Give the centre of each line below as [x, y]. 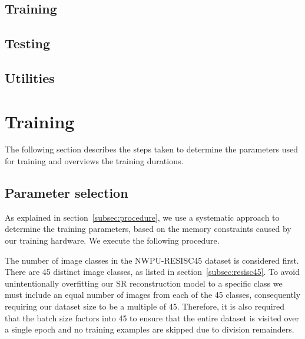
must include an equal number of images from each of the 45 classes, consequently [153, 295]
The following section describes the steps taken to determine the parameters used [152, 149]
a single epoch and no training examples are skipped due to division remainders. [150, 329]
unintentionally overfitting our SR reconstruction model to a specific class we [144, 283]
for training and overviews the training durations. [94, 161]
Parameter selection [67, 193]
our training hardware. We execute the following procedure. [112, 240]
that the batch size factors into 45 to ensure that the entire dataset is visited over [152, 318]
